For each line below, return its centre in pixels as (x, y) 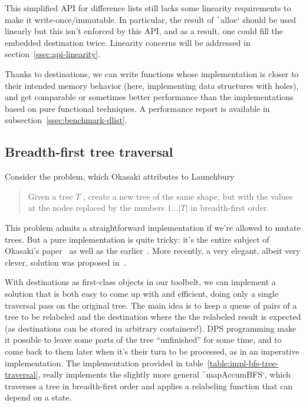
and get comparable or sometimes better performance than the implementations (149, 97)
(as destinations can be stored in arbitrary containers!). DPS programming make (151, 328)
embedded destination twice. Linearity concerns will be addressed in (128, 42)
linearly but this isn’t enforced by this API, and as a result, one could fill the (144, 31)
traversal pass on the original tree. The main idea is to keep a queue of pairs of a (151, 305)
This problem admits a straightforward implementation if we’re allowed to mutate (153, 227)
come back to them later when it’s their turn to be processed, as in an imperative (152, 351)
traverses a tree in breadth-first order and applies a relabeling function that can (149, 386)
